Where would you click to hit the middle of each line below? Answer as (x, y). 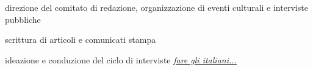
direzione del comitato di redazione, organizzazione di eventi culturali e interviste (156, 7)
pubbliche (23, 19)
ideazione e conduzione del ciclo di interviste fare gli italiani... (121, 59)
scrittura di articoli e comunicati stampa (81, 40)
